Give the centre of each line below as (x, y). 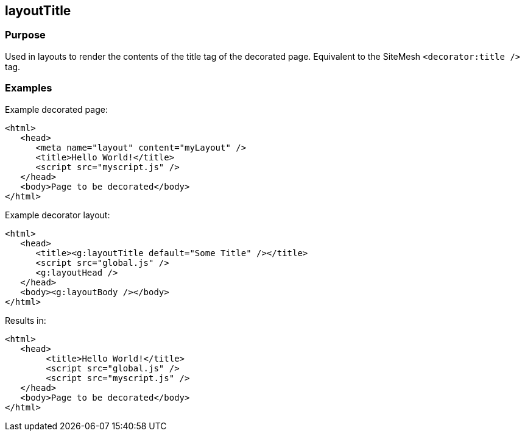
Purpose (25, 35)
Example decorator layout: (58, 215)
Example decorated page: (56, 109)
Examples (29, 88)
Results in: (26, 320)
